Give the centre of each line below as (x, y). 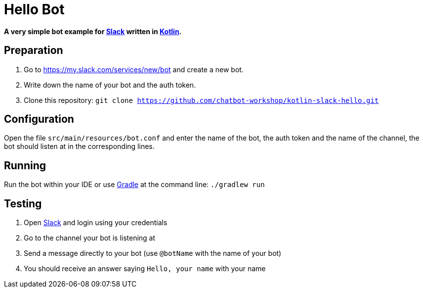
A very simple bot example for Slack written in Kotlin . (93, 31)
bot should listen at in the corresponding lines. (79, 146)
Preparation (34, 50)
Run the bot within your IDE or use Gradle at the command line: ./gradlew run (134, 185)
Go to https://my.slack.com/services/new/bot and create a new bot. (134, 69)
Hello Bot (34, 9)
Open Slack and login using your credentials (96, 223)
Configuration (39, 119)
